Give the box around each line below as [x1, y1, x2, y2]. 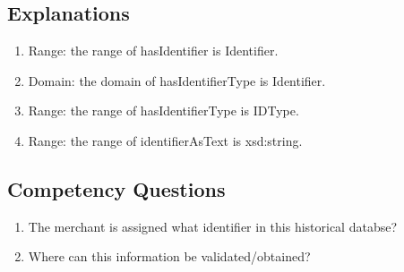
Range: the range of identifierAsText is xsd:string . [28, 131, 303, 149]
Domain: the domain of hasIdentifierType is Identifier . [28, 71, 326, 89]
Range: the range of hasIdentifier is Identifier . [28, 41, 279, 60]
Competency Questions [7, 174, 226, 202]
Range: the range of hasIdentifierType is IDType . [28, 101, 299, 120]
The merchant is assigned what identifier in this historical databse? [28, 217, 398, 235]
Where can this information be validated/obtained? [28, 247, 311, 266]
